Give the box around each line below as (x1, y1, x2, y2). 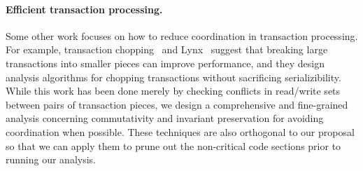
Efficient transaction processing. (6, 1, 163, 16)
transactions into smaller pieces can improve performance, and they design (6, 55, 325, 70)
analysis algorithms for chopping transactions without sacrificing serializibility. (6, 69, 341, 84)
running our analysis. (6, 152, 96, 167)
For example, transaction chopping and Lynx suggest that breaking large (6, 42, 328, 57)
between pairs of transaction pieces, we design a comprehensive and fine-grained (6, 97, 348, 111)
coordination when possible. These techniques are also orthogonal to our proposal (6, 124, 355, 139)
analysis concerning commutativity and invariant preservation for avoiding (6, 111, 324, 125)
